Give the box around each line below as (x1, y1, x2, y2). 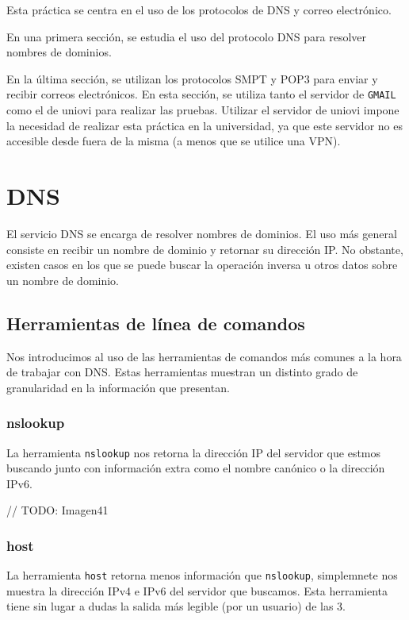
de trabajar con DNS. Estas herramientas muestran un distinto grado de (6, 364, 358, 380)
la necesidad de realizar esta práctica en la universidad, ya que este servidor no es (6, 117, 403, 133)
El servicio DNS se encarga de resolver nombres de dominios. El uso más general (6, 225, 397, 241)
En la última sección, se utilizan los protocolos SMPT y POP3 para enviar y (6, 70, 378, 87)
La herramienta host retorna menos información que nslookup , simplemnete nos (6, 567, 398, 583)
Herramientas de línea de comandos (6, 310, 305, 335)
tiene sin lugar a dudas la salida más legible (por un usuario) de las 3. (6, 598, 346, 614)
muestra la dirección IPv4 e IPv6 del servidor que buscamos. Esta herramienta (6, 582, 388, 599)
